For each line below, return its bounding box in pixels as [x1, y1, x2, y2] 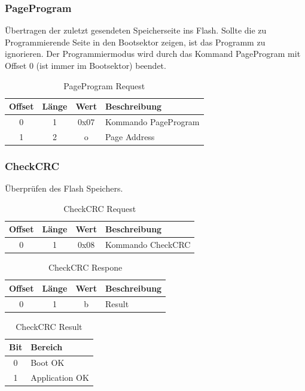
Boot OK [30, 356, 65, 369]
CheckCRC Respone [48, 261, 123, 274]
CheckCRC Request [63, 202, 136, 214]
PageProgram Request [63, 79, 145, 92]
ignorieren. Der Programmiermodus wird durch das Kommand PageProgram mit [5, 47, 301, 60]
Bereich [30, 341, 63, 353]
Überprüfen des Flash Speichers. [5, 182, 123, 195]
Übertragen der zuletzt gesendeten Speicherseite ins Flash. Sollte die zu [5, 24, 267, 37]
